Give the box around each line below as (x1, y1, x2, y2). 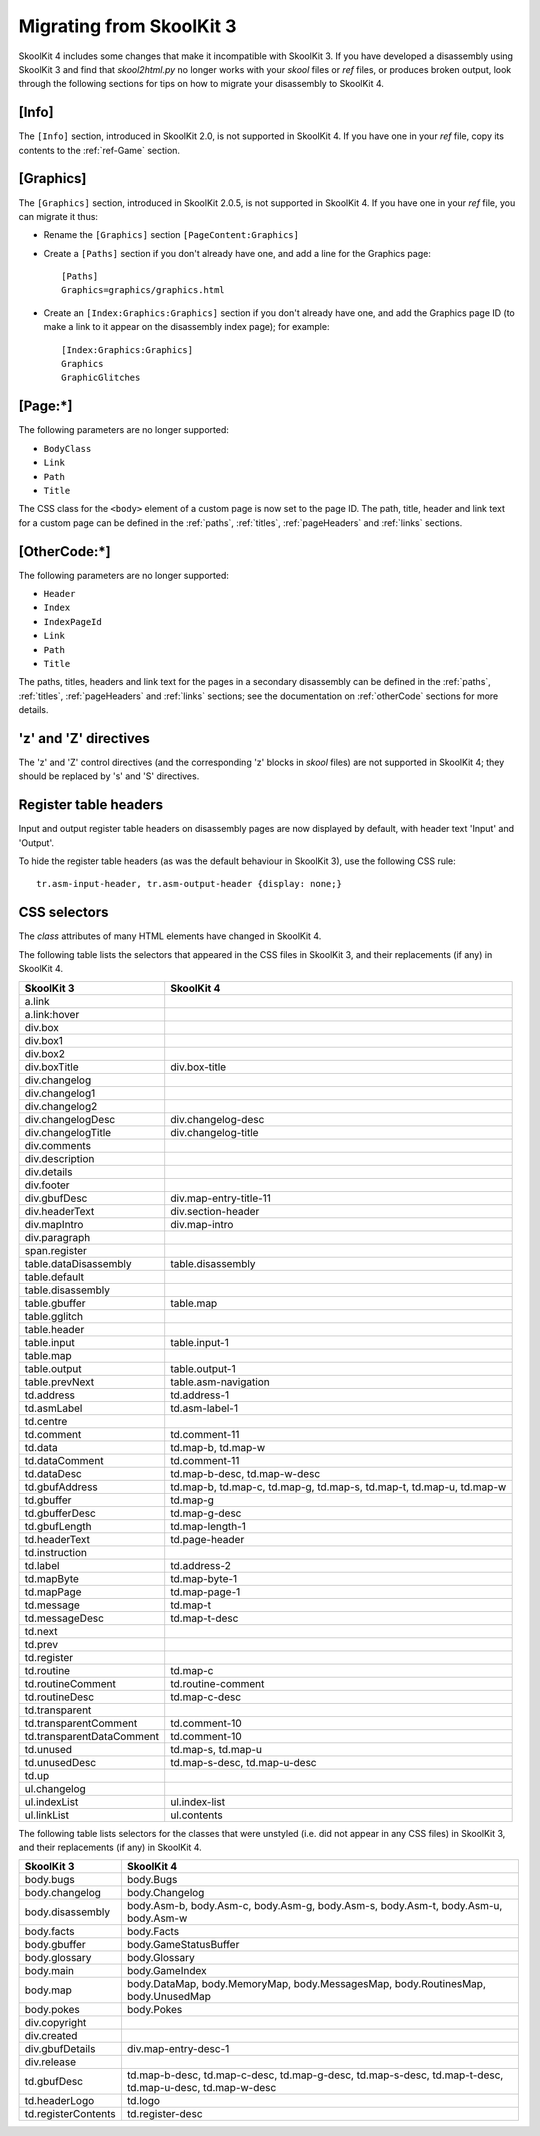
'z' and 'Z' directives (18, 730, 150, 747)
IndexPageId (43, 616, 102, 627)
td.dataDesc (24, 1466, 82, 1480)
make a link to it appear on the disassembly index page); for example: (43, 321, 330, 333)
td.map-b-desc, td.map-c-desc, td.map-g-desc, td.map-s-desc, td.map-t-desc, (126, 2068, 504, 2082)
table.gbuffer (24, 1296, 86, 1310)
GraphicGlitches (61, 372, 141, 384)
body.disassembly (24, 1905, 110, 1919)
